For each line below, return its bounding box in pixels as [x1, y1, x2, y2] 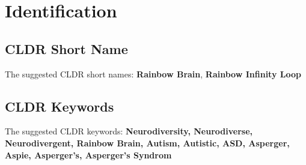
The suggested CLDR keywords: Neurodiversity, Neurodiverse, [5, 125, 252, 137]
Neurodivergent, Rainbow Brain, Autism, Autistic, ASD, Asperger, [5, 136, 290, 149]
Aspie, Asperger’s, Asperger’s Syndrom [5, 148, 172, 161]
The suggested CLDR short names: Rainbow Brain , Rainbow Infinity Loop [5, 67, 301, 80]
